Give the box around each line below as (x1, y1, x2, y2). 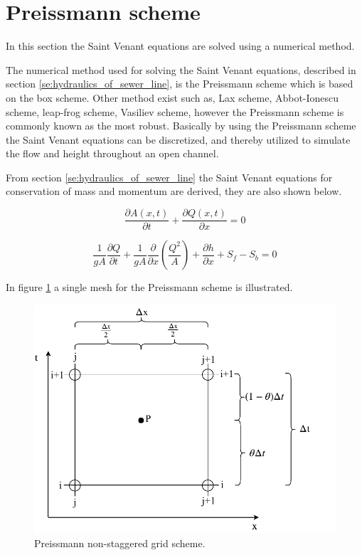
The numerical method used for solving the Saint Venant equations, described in (6, 62, 356, 77)
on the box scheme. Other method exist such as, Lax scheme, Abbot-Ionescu (6, 90, 339, 105)
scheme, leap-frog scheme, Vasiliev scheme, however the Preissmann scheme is (6, 104, 344, 119)
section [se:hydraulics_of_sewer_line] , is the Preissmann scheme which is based (6, 76, 353, 91)
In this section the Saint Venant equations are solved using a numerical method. (6, 38, 355, 53)
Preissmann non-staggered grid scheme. (34, 536, 206, 551)
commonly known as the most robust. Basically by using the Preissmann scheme (6, 118, 356, 133)
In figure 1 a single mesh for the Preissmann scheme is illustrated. (6, 280, 293, 295)
